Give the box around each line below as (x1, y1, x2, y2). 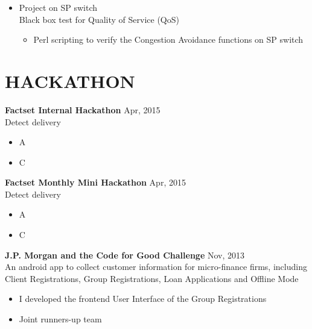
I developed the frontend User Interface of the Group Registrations (19, 292, 267, 305)
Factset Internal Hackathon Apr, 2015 (5, 103, 161, 116)
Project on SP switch (19, 1, 98, 13)
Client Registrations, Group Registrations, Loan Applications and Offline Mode (5, 272, 299, 284)
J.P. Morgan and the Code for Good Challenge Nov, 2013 (5, 248, 245, 261)
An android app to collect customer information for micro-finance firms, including (5, 260, 307, 273)
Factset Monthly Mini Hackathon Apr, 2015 (5, 176, 186, 189)
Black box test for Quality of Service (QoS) (19, 13, 179, 25)
